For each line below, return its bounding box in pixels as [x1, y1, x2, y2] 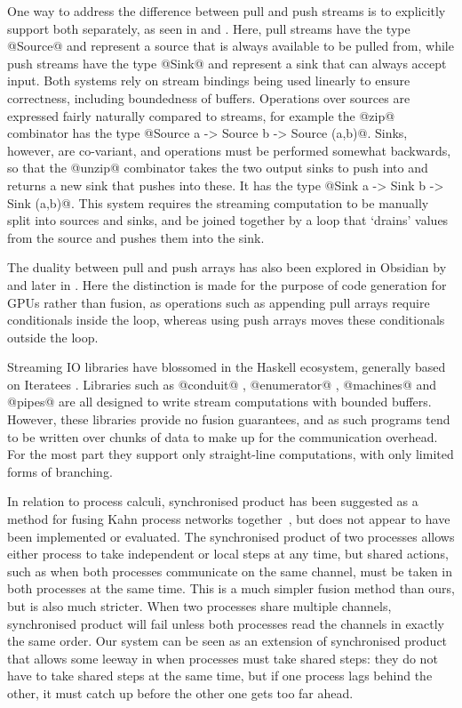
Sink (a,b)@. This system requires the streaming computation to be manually [7, 193, 429, 212]
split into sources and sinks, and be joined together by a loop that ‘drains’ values [7, 211, 449, 229]
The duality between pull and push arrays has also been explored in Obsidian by [7, 258, 447, 277]
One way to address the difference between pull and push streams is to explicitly [7, 2, 446, 20]
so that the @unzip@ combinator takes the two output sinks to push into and [7, 158, 428, 177]
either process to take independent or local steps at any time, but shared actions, [7, 544, 449, 563]
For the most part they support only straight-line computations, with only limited [7, 445, 454, 463]
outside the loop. [7, 327, 99, 346]
